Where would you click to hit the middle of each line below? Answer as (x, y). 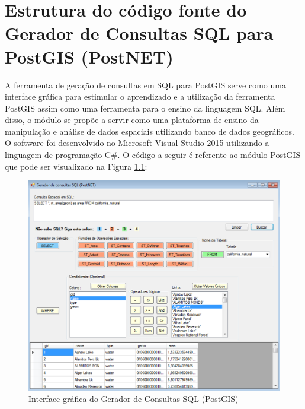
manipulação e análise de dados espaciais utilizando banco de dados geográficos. (150, 131)
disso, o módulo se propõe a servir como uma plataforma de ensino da (132, 120)
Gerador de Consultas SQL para (139, 33)
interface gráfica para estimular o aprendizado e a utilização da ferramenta (140, 96)
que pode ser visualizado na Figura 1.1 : (76, 166)
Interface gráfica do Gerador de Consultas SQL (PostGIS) (134, 399)
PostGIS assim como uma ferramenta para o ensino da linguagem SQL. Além (145, 108)
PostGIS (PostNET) (89, 56)
